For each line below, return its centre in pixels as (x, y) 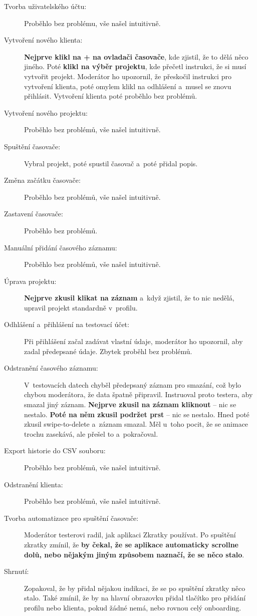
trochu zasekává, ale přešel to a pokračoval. (91, 433)
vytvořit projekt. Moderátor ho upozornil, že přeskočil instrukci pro (128, 76)
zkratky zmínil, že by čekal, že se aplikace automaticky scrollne (131, 544)
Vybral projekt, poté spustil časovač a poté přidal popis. (111, 163)
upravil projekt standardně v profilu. (81, 307)
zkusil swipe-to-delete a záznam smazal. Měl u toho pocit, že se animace (136, 424)
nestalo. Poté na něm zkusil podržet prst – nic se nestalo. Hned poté (137, 414)
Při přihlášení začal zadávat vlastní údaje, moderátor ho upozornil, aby (134, 341)
